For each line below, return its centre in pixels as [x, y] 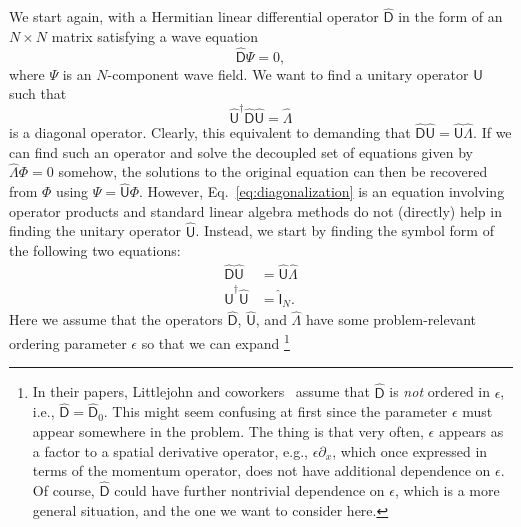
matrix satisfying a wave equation [155, 35]
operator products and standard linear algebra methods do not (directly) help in [255, 210]
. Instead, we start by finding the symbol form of [344, 230]
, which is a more [447, 489]
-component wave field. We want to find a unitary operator [288, 73]
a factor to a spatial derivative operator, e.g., [170, 450]
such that [38, 93]
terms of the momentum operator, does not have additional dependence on [261, 470]
